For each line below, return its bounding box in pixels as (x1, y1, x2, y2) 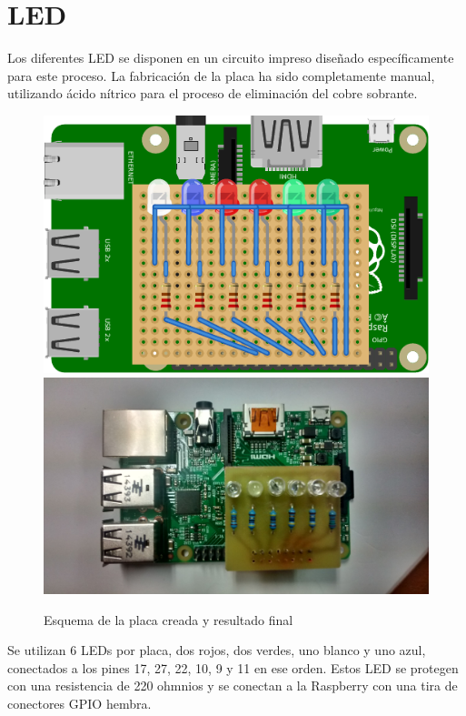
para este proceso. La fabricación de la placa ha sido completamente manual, (7, 66, 435, 85)
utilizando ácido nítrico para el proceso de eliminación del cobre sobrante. (7, 84, 418, 103)
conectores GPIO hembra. (7, 694, 152, 713)
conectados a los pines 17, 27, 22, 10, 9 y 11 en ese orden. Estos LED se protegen (7, 658, 459, 677)
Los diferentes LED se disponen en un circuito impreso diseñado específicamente (7, 48, 454, 67)
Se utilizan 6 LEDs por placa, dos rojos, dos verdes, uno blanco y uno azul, (7, 640, 426, 660)
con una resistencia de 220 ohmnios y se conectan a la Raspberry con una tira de (7, 676, 458, 695)
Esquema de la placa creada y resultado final (44, 610, 293, 629)
